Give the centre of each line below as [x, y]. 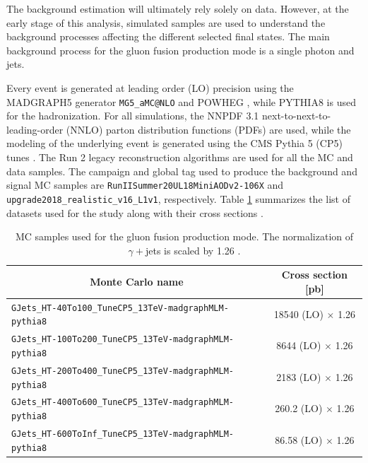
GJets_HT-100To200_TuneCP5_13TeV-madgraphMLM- [123, 340]
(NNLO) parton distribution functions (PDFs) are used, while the [208, 129]
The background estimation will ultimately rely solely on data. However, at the [178, 8]
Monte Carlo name [137, 282]
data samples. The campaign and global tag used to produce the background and [182, 171]
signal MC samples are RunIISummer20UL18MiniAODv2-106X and [145, 185]
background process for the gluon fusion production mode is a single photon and [180, 50]
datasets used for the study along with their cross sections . [135, 212]
